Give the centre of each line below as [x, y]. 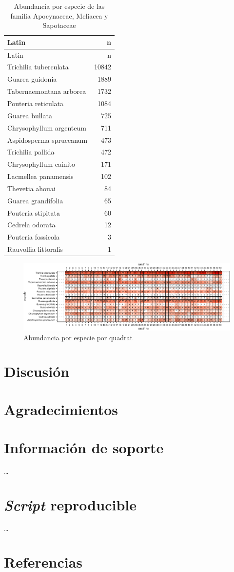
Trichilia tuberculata [38, 67]
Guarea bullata [30, 115]
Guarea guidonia [32, 79]
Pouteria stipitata [34, 212]
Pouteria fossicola [33, 237]
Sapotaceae [59, 25]
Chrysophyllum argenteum [47, 127]
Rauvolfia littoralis [35, 249]
